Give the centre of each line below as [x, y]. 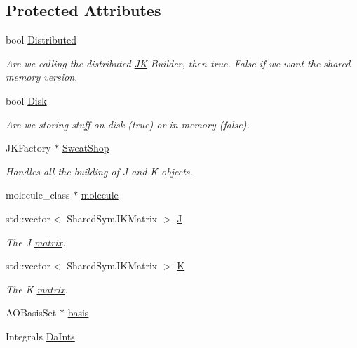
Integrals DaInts [40, 336]
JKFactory [28, 148]
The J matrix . [36, 242]
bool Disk [26, 100]
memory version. [42, 77]
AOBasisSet [31, 313]
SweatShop [86, 148]
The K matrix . [37, 289]
